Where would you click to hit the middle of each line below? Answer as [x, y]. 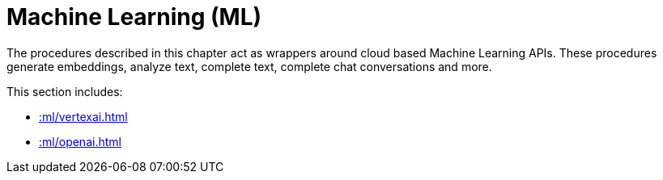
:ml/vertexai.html [83, 116]
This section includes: [65, 91]
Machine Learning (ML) [134, 17]
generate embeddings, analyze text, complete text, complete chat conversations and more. [249, 66]
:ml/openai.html [80, 141]
